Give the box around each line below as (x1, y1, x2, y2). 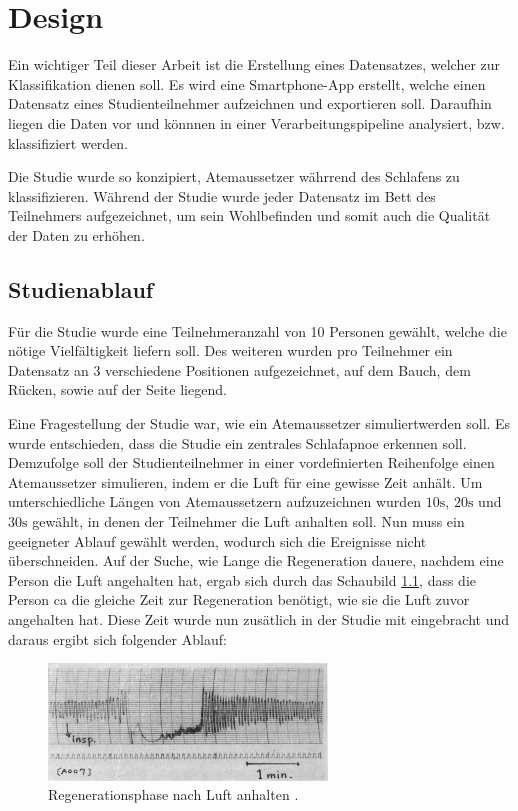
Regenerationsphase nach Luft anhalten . (48, 784, 299, 805)
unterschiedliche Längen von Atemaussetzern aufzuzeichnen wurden (8, 491, 422, 512)
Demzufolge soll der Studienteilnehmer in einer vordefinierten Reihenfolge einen (8, 452, 495, 473)
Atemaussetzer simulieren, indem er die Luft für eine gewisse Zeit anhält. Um (8, 471, 483, 492)
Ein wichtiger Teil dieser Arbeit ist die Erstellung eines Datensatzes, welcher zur (8, 54, 501, 75)
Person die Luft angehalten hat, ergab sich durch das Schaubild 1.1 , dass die (8, 569, 477, 590)
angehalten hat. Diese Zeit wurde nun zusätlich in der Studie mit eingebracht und (8, 608, 509, 629)
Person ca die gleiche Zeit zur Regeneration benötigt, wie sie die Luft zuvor (8, 589, 470, 610)
